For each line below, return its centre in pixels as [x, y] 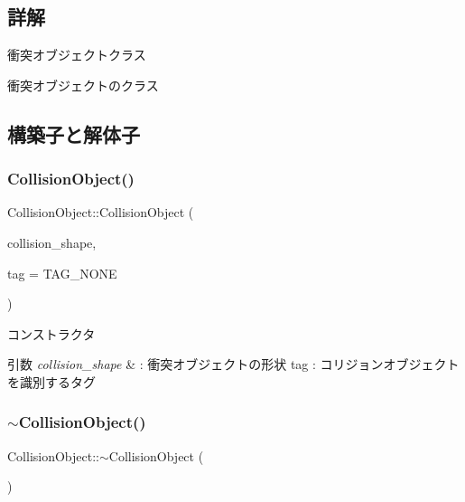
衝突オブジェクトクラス [77, 55]
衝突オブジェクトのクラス [83, 85]
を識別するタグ [51, 381]
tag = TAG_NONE [62, 273]
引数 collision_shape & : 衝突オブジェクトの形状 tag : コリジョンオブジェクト [233, 364]
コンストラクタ [51, 333]
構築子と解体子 [74, 133]
